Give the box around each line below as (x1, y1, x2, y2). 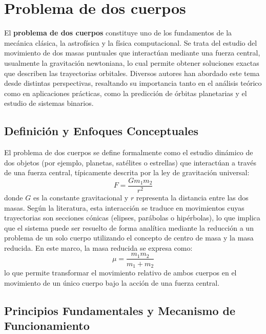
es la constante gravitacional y (33, 192, 129, 202)
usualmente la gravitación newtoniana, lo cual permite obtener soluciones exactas (4, 57, 259, 68)
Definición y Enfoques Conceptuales (4, 123, 199, 139)
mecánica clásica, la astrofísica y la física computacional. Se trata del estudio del (4, 37, 257, 48)
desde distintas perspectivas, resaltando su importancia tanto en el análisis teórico (4, 78, 262, 88)
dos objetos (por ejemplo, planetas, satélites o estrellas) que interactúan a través (4, 157, 256, 168)
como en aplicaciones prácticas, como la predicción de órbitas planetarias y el (4, 87, 247, 98)
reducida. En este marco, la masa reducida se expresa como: (4, 242, 193, 253)
